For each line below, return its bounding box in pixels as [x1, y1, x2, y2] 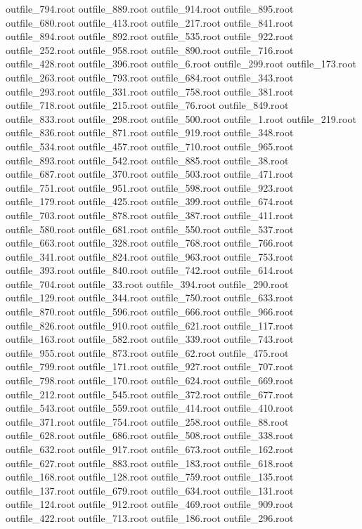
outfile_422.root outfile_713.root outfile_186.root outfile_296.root [6, 510, 294, 525]
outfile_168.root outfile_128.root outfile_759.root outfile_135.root [6, 469, 294, 484]
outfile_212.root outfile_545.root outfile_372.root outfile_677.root [6, 386, 294, 401]
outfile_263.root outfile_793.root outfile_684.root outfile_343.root [6, 70, 294, 84]
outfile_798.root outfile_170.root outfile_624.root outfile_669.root [6, 373, 294, 388]
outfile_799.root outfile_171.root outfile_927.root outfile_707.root [6, 359, 294, 374]
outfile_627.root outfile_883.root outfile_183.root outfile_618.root [6, 455, 294, 470]
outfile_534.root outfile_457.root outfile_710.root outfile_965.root [6, 138, 294, 153]
